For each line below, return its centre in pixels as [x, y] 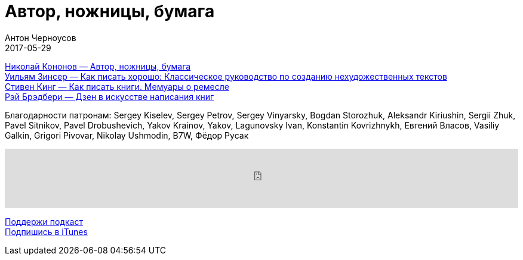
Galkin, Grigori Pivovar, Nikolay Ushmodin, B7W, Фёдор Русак [127, 135]
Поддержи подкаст [44, 221]
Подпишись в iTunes [46, 231]
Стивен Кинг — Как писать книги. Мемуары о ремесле [117, 86]
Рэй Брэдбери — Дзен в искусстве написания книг [110, 96]
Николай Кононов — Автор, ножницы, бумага [98, 66]
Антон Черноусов [41, 37]
